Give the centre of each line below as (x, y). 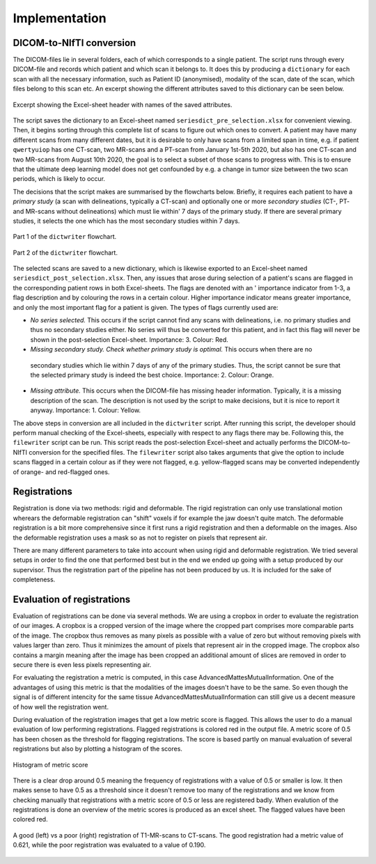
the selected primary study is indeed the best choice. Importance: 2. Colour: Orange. (152, 375)
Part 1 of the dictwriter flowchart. (65, 237)
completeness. (34, 580)
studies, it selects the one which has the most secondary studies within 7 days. (126, 221)
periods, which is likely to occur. (59, 179)
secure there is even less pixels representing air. (82, 665)
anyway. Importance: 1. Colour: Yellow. (86, 410)
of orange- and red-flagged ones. (61, 472)
